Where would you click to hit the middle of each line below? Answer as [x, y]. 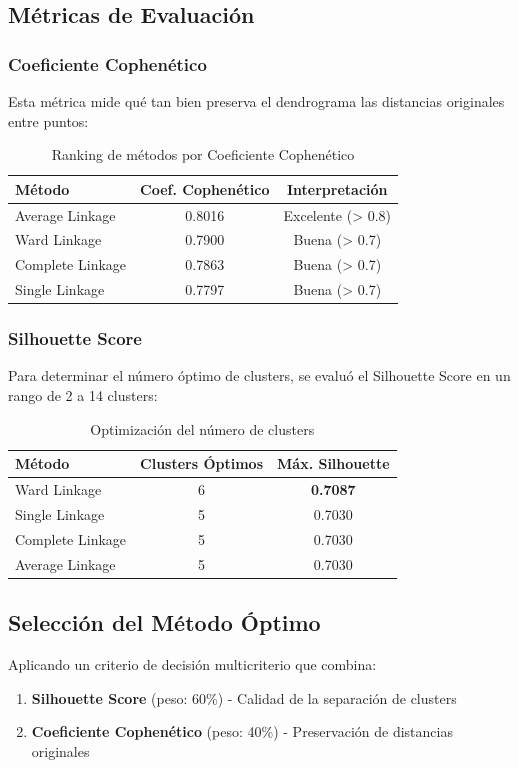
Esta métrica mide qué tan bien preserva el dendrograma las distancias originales [256, 101]
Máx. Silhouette [333, 463]
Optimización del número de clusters [202, 428]
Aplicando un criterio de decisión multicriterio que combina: [192, 663]
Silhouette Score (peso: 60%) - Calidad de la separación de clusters [244, 697]
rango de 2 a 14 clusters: [83, 395]
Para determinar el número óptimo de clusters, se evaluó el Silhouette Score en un [259, 375]
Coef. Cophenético [205, 188]
